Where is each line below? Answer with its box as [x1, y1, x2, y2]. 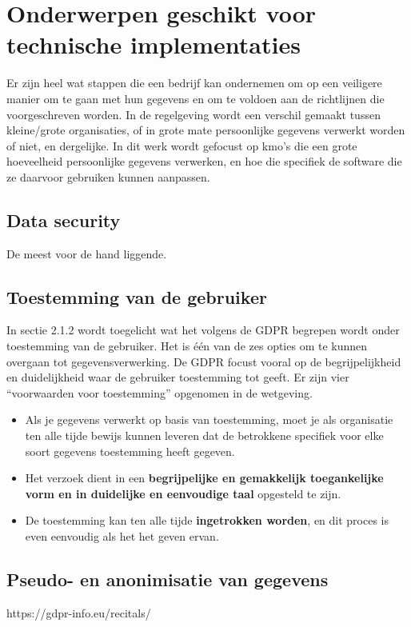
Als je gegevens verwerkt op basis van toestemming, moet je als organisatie [25, 411, 393, 428]
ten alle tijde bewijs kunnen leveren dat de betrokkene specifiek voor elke [25, 427, 384, 444]
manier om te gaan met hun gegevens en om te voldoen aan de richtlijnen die [6, 90, 385, 106]
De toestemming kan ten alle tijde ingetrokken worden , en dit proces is [25, 512, 389, 529]
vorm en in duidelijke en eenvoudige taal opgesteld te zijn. [25, 485, 341, 501]
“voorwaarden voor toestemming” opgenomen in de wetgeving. [6, 384, 313, 401]
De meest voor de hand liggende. [6, 245, 167, 262]
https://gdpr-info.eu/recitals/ [6, 604, 151, 621]
